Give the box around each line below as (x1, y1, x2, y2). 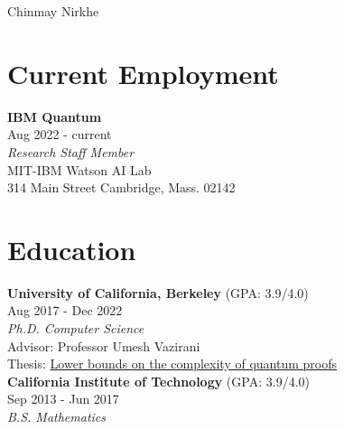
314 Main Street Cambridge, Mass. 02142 (7, 178, 236, 197)
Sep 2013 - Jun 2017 (7, 389, 119, 408)
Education (7, 230, 136, 267)
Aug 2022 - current (7, 125, 112, 144)
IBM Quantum (7, 107, 102, 126)
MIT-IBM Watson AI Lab (7, 160, 152, 179)
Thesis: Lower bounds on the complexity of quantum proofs (7, 354, 337, 373)
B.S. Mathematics (7, 406, 107, 425)
